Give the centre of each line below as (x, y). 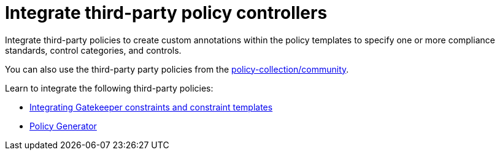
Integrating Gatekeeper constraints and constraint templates (151, 107)
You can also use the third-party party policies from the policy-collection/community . (177, 69)
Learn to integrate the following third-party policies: (109, 88)
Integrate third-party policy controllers (166, 13)
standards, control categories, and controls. (93, 50)
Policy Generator (63, 126)
